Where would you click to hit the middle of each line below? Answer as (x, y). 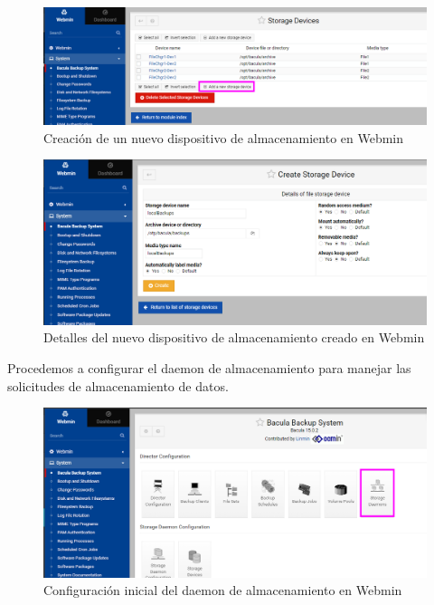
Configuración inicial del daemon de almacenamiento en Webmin (223, 590)
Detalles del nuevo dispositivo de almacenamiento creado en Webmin (234, 337)
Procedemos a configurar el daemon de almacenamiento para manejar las (209, 367)
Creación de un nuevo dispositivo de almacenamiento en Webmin (224, 137)
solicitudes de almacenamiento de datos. (118, 385)
